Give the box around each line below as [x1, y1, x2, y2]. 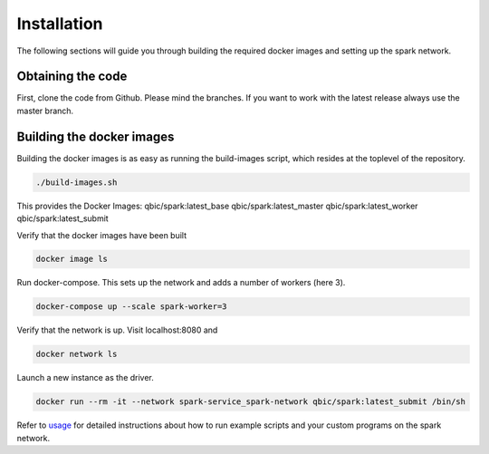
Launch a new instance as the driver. [16, 372, 154, 383]
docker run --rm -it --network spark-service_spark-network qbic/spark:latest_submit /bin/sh [35, 397, 466, 407]
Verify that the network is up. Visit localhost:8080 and [16, 324, 218, 335]
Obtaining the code [16, 69, 128, 84]
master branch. [16, 105, 74, 116]
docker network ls [35, 349, 118, 360]
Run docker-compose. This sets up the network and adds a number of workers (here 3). [16, 277, 346, 288]
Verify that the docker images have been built [16, 229, 187, 240]
